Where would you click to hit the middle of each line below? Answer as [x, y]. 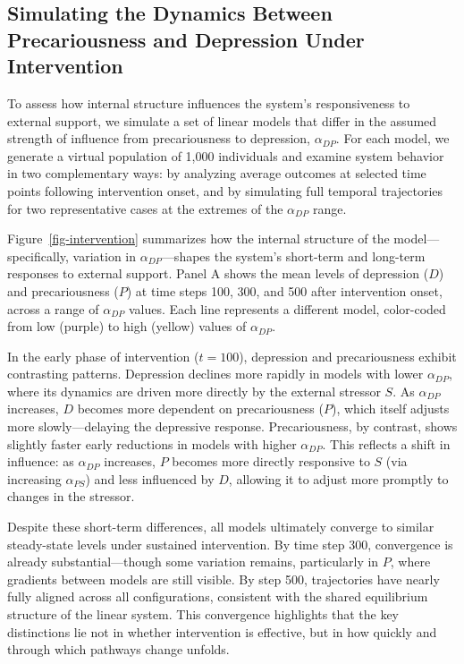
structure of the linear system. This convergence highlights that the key [203, 614]
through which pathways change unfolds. [118, 649]
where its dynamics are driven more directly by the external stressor [194, 391]
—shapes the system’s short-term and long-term [293, 255]
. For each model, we [392, 138]
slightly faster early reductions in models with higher [152, 443]
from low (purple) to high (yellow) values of [127, 326]
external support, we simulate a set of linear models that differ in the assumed [222, 120]
